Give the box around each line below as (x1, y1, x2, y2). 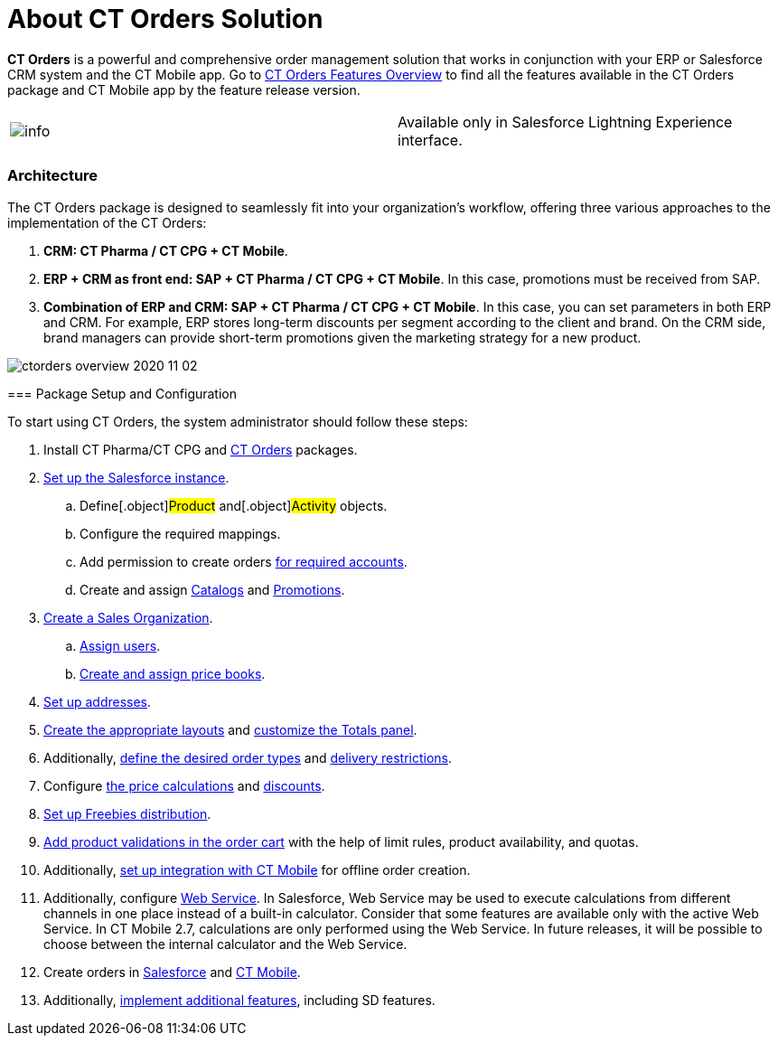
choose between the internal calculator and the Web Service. (43, 935, 408, 952)
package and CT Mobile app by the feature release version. (7, 81, 361, 98)
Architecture (7, 166, 98, 185)
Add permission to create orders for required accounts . (80, 553, 408, 569)
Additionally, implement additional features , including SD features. (43, 991, 436, 1008)
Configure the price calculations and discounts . (43, 777, 325, 794)
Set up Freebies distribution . (43, 805, 211, 822)
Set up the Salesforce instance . (43, 469, 230, 485)
